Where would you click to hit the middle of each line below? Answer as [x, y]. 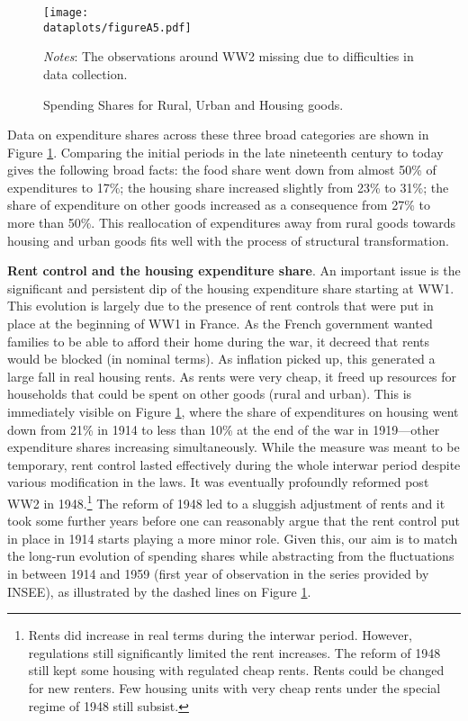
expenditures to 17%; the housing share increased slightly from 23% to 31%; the [228, 187]
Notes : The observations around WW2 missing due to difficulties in [229, 56]
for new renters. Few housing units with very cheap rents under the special [234, 687]
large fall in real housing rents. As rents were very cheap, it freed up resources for [232, 376]
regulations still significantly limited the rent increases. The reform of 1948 [234, 652]
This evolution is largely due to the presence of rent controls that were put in [220, 306]
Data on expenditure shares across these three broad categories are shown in [218, 135]
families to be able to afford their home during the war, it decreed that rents [218, 341]
